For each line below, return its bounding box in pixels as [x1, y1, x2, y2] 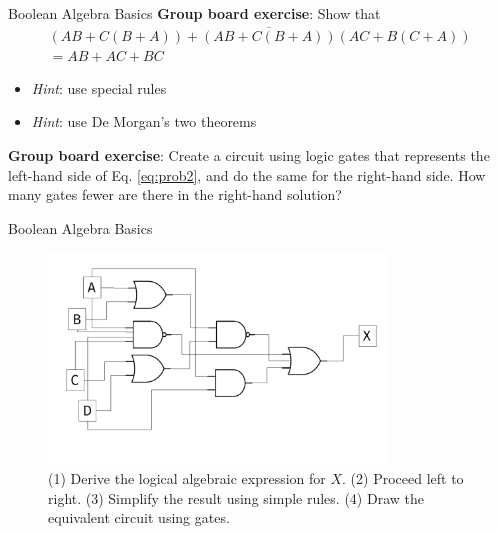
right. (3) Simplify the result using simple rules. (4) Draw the [48, 487, 424, 508]
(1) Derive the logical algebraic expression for [48, 468, 326, 489]
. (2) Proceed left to [342, 468, 464, 489]
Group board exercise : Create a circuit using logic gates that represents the [8, 145, 490, 166]
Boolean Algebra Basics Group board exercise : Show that [8, 3, 381, 23]
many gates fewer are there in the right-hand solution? [8, 184, 342, 205]
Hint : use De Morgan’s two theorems [31, 111, 257, 132]
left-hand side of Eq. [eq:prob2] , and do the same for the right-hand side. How [8, 164, 486, 185]
